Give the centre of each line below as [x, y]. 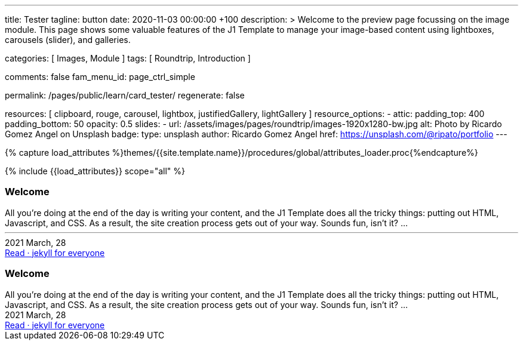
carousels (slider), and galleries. [68, 40]
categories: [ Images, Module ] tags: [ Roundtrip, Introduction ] [128, 58]
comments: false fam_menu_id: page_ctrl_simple [100, 77]
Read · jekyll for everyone [55, 252]
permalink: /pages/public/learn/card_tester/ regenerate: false [125, 95]
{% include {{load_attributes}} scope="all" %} [95, 171]
